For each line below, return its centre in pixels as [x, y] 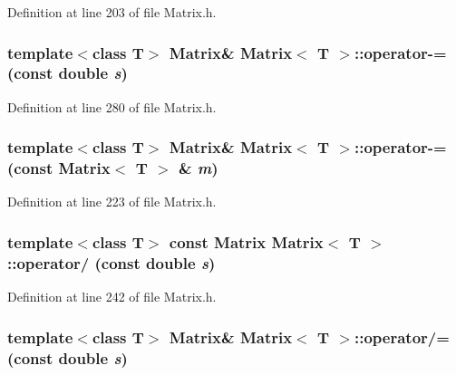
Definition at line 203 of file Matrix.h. [112, 12]
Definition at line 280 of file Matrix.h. [112, 106]
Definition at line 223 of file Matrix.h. [112, 202]
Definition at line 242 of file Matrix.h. [112, 297]
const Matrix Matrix [246, 241]
